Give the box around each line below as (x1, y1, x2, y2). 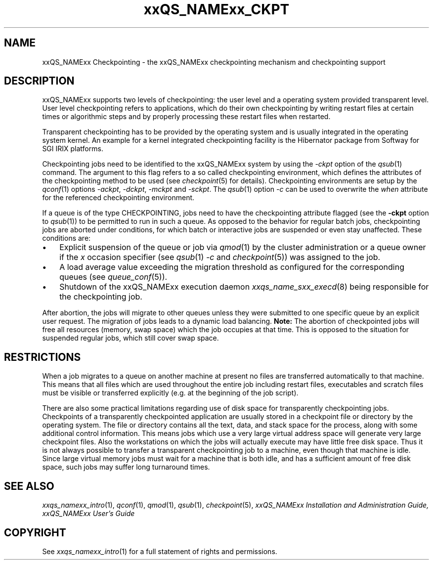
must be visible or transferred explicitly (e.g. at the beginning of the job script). (42, 389, 299, 397)
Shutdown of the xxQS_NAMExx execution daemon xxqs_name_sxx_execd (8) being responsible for (59, 282, 429, 292)
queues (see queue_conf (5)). (59, 272, 168, 282)
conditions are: (42, 234, 91, 243)
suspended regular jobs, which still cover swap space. (42, 334, 219, 343)
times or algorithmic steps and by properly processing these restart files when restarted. (42, 112, 331, 121)
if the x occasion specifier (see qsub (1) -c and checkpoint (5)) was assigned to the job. (59, 252, 381, 262)
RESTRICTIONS (4, 350, 81, 363)
